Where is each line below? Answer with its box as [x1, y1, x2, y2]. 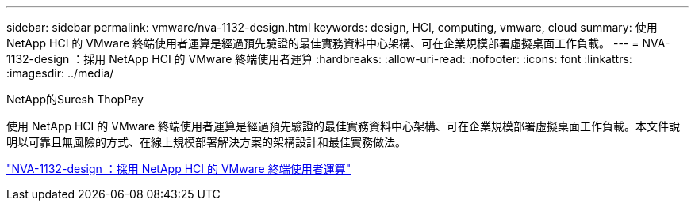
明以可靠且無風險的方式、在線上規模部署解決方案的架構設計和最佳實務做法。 [6, 135, 406, 149]
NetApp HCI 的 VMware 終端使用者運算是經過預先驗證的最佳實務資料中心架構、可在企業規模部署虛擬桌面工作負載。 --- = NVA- [6, 36, 670, 50]
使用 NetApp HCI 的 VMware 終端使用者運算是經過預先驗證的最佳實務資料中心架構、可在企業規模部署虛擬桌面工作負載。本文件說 [6, 119, 680, 133]
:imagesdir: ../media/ [6, 66, 114, 80]
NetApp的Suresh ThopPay [6, 92, 144, 106]
